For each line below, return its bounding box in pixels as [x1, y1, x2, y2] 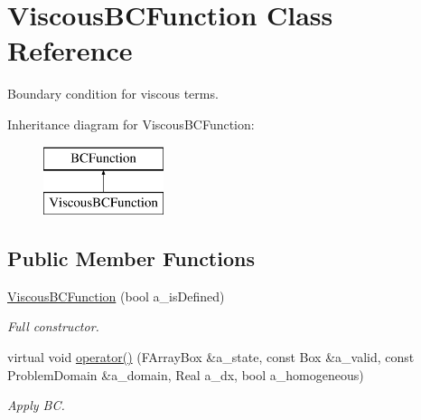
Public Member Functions [7, 244, 255, 272]
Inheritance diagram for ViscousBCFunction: [7, 114, 255, 133]
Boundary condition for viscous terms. [7, 84, 219, 103]
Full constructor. [7, 317, 99, 336]
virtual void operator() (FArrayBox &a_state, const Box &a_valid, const [7, 348, 415, 367]
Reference [7, 32, 133, 69]
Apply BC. [7, 396, 65, 415]
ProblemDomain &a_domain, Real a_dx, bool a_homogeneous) [7, 365, 364, 384]
